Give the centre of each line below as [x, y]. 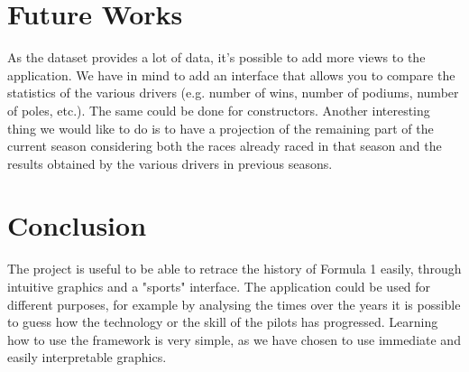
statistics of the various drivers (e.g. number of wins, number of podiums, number [233, 93]
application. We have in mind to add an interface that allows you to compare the [231, 74]
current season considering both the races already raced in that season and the [225, 146]
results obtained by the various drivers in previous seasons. [170, 163]
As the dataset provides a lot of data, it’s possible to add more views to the [216, 57]
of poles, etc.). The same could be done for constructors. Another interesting [219, 110]
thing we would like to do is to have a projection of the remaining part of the [221, 128]
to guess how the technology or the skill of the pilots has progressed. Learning [223, 322]
